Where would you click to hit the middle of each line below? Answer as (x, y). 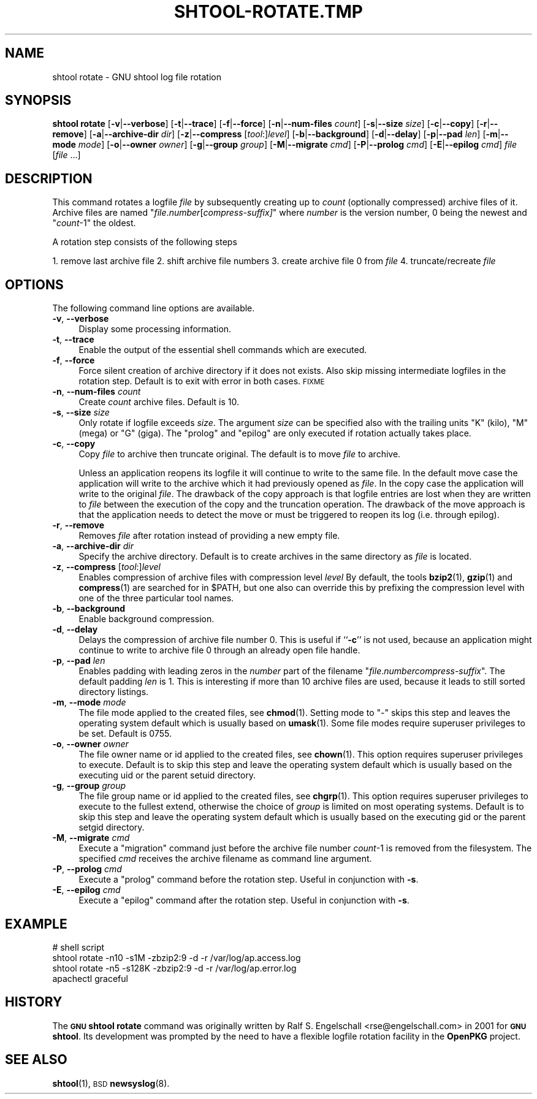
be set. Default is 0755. (125, 734)
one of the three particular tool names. (156, 598)
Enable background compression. (147, 619)
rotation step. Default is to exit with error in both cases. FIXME (202, 381)
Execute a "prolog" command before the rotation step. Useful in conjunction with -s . (249, 880)
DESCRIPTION (49, 178)
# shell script (78, 947)
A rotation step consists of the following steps (145, 242)
